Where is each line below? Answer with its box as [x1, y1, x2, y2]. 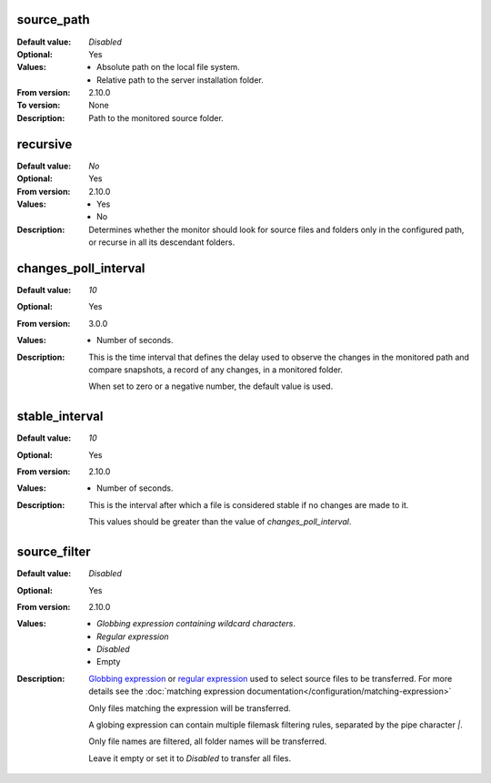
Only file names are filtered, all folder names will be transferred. [88, 736, 327, 747]
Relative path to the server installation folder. [96, 74, 264, 86]
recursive [16, 137, 73, 152]
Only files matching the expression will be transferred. [88, 702, 291, 714]
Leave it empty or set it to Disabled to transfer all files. [88, 752, 291, 764]
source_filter [16, 544, 91, 560]
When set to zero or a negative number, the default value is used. [88, 381, 334, 391]
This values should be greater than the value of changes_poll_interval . [88, 516, 352, 527]
